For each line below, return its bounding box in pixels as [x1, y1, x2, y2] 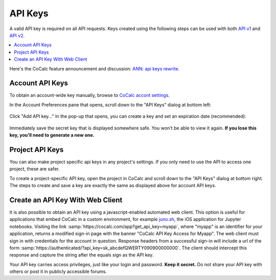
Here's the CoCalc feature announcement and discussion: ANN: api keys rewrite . [9, 65, 180, 71]
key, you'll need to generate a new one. [9, 132, 95, 138]
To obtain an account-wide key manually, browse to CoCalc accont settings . [9, 92, 170, 98]
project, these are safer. [9, 166, 60, 172]
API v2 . [9, 32, 25, 38]
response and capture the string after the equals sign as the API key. [9, 252, 154, 258]
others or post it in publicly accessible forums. [9, 268, 107, 275]
